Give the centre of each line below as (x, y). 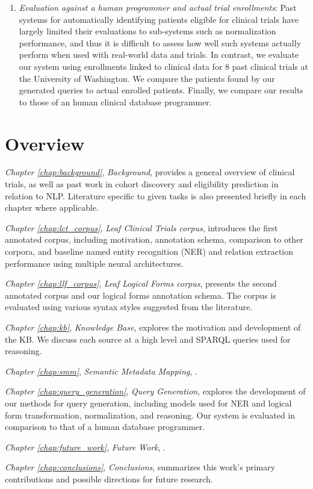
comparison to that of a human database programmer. (105, 427)
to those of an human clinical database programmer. (115, 101)
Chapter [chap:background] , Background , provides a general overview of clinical (150, 172)
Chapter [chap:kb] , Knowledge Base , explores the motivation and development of (153, 327)
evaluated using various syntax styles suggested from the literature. (129, 307)
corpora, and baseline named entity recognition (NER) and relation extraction (149, 251)
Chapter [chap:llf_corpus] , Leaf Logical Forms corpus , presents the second (141, 283)
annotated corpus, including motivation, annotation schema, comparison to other (154, 239)
